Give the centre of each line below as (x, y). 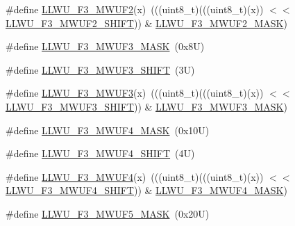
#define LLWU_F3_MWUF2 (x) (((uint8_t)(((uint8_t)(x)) (135, 9)
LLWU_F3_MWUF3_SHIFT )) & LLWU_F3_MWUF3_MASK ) (146, 106)
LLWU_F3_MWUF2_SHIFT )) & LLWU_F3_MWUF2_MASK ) (146, 23)
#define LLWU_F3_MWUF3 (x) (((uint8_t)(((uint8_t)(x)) (135, 93)
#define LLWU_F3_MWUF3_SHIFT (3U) (100, 69)
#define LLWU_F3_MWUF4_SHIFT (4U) (100, 153)
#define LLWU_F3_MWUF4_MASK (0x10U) (108, 130)
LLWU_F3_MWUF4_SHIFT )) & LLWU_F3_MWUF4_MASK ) (146, 190)
